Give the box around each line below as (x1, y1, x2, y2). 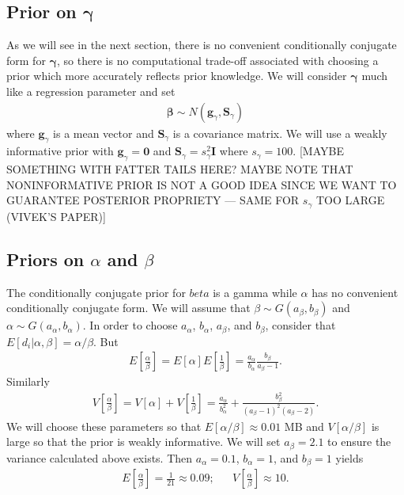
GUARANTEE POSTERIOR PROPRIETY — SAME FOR (6, 192, 300, 208)
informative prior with (6, 143, 114, 159)
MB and (284, 417, 324, 434)
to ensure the (327, 433, 391, 450)
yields (335, 449, 364, 466)
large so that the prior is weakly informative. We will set (6, 433, 281, 450)
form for (6, 51, 46, 68)
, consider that (265, 317, 336, 333)
